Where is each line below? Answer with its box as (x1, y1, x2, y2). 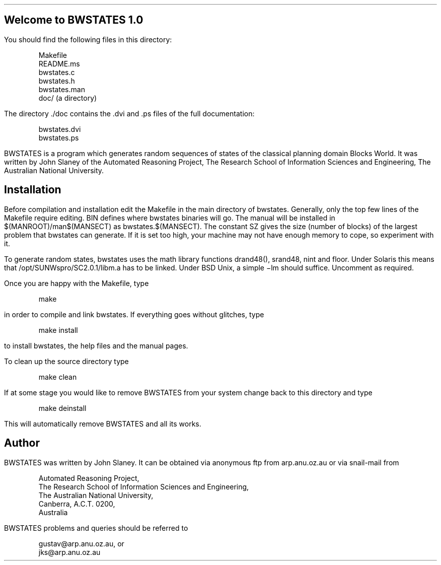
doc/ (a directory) (38, 93, 97, 102)
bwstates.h (38, 76, 75, 85)
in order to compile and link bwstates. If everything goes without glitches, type (4, 310, 264, 319)
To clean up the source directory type (4, 357, 129, 366)
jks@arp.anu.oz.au (38, 547, 101, 556)
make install (38, 325, 78, 334)
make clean (38, 372, 77, 381)
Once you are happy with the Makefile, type (4, 278, 149, 288)
